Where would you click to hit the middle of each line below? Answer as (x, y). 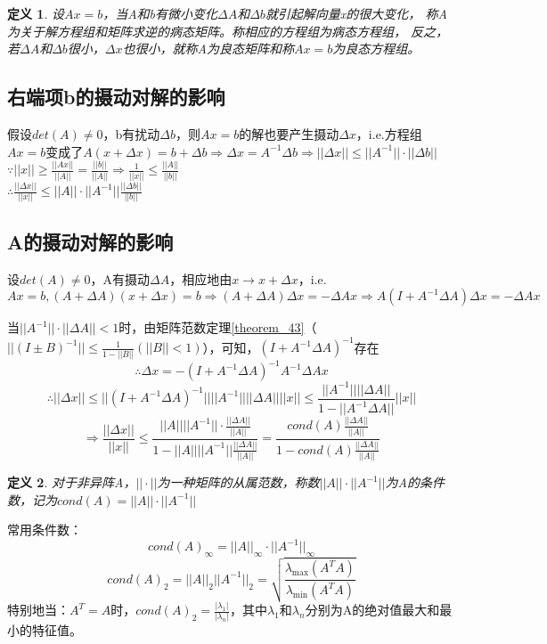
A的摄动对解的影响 (90, 241)
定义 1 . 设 (36, 13)
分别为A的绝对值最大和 (372, 610)
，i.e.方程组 (389, 133)
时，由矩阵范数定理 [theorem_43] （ (218, 327)
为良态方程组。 (376, 49)
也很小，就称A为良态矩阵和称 (208, 49)
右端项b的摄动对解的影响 (116, 97)
